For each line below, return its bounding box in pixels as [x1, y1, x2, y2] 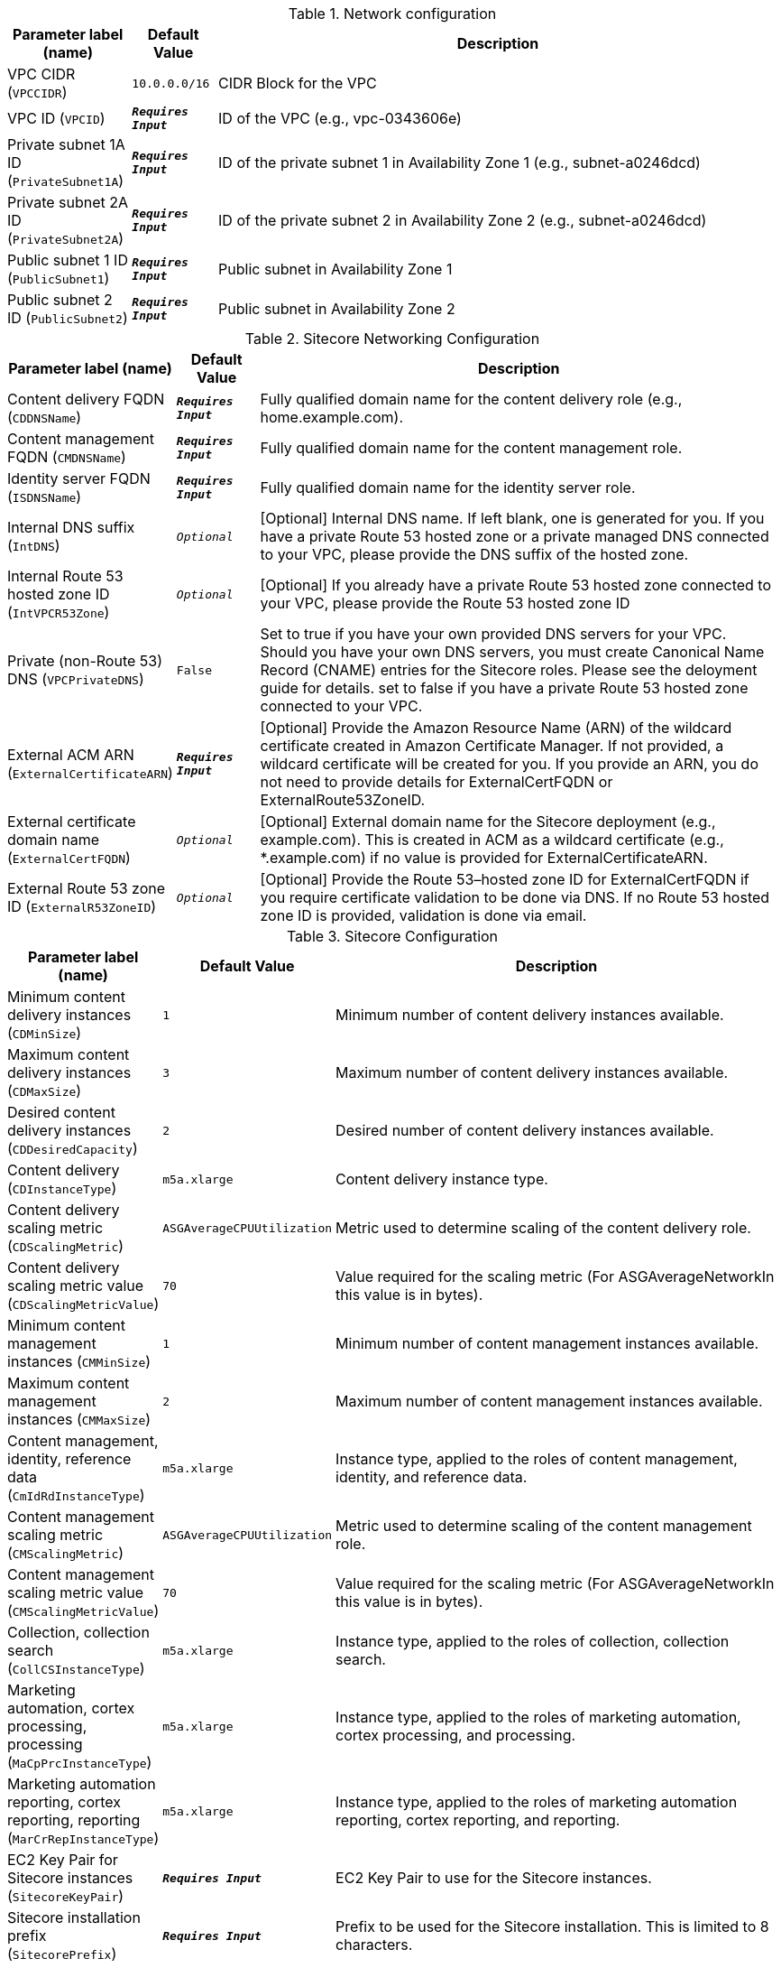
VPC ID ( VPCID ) [7, 109, 106, 127]
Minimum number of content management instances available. [335, 1334, 759, 1352]
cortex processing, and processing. [335, 1726, 576, 1744]
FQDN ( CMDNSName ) [7, 448, 126, 466]
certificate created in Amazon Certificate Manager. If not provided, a [260, 737, 724, 755]
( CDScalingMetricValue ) [7, 1295, 160, 1313]
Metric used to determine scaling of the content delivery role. [335, 1219, 751, 1237]
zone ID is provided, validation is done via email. [260, 906, 587, 924]
